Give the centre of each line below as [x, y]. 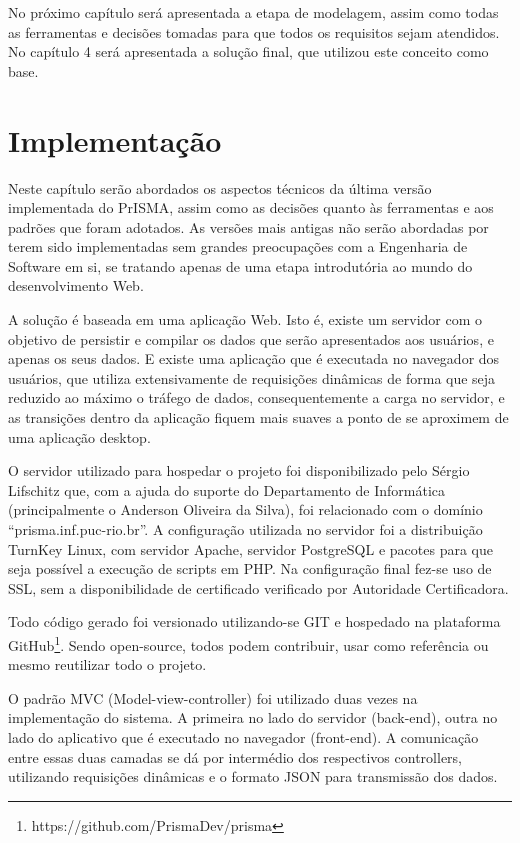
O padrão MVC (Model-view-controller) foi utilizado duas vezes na [213, 697]
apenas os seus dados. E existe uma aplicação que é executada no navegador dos [254, 358]
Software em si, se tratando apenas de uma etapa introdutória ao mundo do [240, 265]
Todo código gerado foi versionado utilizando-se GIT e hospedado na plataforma [254, 621]
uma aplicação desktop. [79, 436]
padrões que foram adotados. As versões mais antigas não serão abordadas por [248, 226]
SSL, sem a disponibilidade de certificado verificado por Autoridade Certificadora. [258, 587]
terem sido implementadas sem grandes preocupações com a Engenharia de [238, 246]
